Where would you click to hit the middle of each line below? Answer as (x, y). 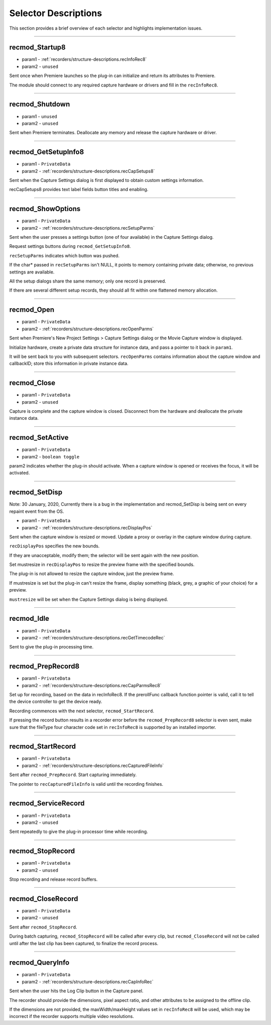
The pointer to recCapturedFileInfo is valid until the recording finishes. (86, 784)
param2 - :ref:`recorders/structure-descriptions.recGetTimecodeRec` (93, 637)
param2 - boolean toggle (51, 456)
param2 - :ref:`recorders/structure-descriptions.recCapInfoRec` (88, 982)
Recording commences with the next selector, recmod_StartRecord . (82, 711)
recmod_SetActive (39, 438)
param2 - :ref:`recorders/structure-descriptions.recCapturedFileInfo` (93, 765)
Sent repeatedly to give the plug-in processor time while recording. (79, 831)
